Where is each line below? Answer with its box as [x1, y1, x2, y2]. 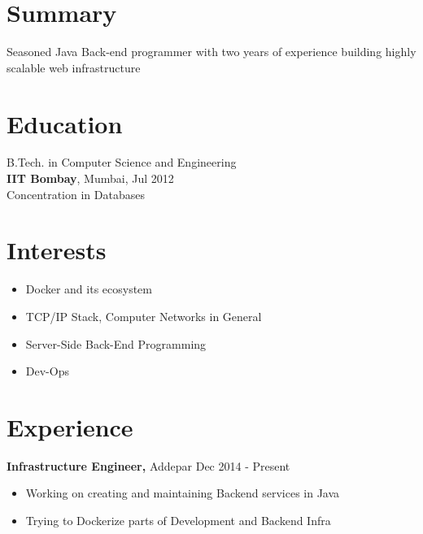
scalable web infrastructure [7, 59, 141, 76]
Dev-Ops [25, 363, 69, 380]
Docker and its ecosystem [25, 280, 153, 297]
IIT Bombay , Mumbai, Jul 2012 [7, 170, 174, 187]
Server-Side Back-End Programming [25, 335, 207, 352]
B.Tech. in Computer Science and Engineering [7, 154, 237, 171]
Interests [7, 233, 107, 267]
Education [7, 106, 123, 140]
